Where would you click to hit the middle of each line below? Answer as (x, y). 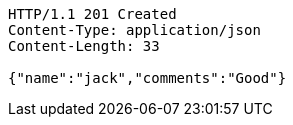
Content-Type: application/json (134, 30)
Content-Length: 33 (84, 46)
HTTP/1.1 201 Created (92, 14)
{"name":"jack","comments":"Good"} (147, 78)
